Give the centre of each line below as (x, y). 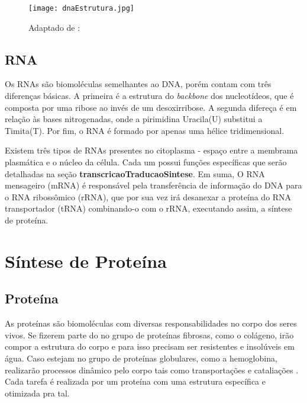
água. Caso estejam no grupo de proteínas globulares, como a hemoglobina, (141, 358)
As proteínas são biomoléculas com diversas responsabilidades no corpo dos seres (151, 323)
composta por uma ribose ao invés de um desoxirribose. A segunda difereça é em (151, 107)
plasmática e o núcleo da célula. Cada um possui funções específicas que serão (146, 162)
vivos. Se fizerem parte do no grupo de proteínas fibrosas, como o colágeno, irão (149, 335)
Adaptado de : (54, 27)
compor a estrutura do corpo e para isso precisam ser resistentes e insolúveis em (150, 346)
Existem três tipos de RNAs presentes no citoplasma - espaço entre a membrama (151, 150)
